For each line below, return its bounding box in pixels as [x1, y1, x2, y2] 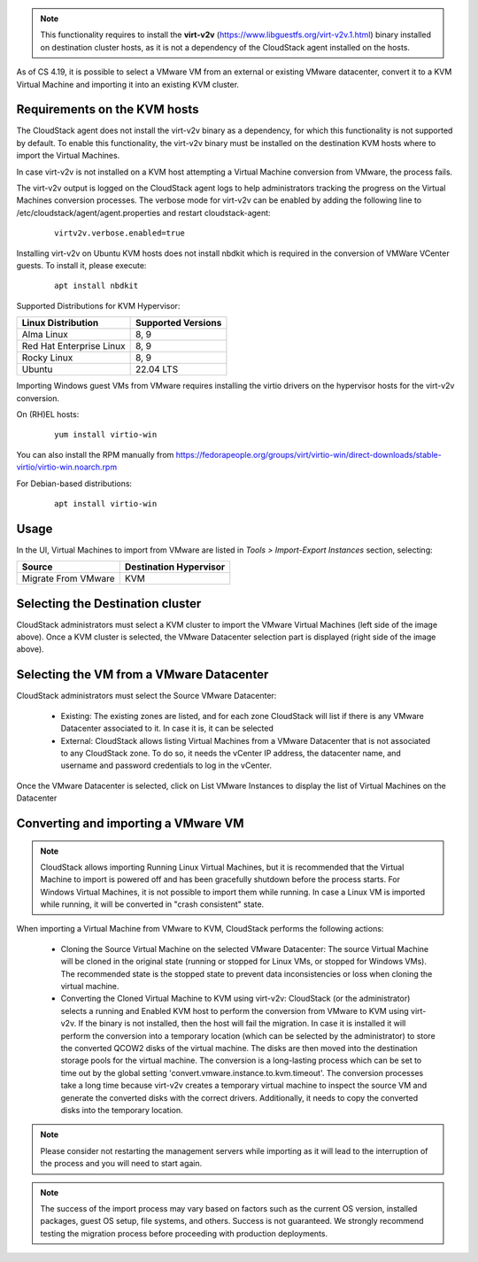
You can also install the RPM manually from [16, 449, 174, 460]
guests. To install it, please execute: [16, 259, 147, 270]
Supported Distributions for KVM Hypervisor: [16, 300, 181, 311]
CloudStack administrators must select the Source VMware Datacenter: [16, 691, 277, 701]
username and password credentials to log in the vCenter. [60, 760, 272, 770]
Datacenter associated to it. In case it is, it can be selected [60, 723, 274, 734]
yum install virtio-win [54, 430, 158, 440]
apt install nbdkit [54, 281, 139, 291]
